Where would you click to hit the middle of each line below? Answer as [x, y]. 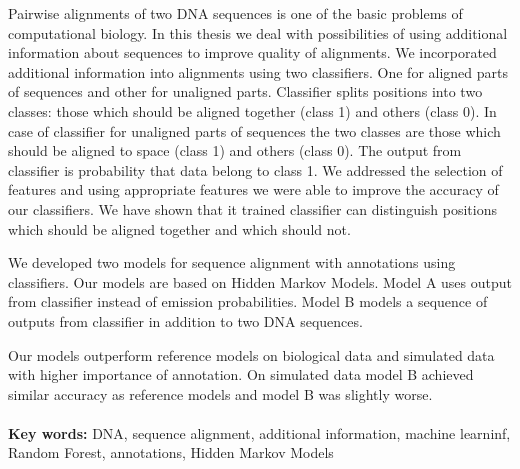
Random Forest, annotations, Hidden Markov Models [171, 452]
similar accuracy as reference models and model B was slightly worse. [220, 393]
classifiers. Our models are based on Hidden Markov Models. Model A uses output [260, 281]
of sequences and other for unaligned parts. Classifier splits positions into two [245, 91]
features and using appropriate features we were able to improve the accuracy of [253, 189]
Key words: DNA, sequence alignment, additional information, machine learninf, [259, 432]
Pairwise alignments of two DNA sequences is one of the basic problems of [235, 13]
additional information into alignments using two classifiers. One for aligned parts [258, 71]
